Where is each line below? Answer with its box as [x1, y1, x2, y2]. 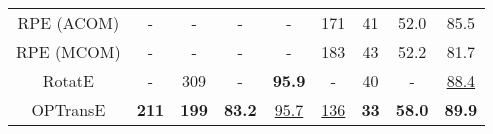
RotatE [42, 69, 94, 92]
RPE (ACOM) [17, 11, 120, 34]
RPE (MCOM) [16, 40, 121, 63]
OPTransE [31, 98, 106, 121]
